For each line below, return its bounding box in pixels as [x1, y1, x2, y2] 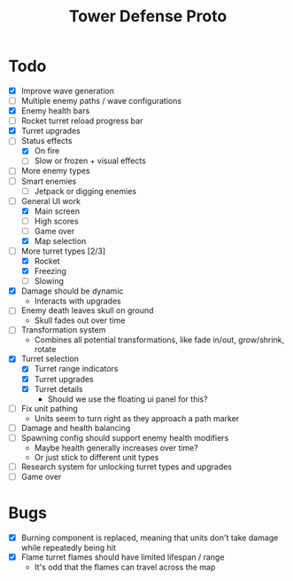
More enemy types [20, 166, 90, 177]
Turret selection [20, 353, 80, 365]
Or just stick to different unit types [34, 451, 159, 462]
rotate [34, 344, 57, 355]
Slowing [34, 276, 64, 287]
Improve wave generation [20, 85, 114, 96]
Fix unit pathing [20, 403, 79, 413]
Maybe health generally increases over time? [34, 442, 198, 453]
